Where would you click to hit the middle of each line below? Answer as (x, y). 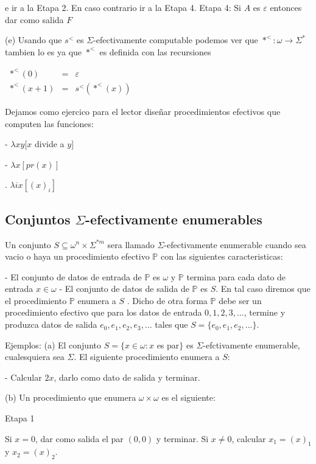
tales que (171, 324)
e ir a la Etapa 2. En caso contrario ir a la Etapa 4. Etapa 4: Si (123, 7)
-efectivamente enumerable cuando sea (235, 244)
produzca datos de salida (51, 324)
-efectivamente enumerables (174, 219)
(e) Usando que (33, 40)
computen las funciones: (49, 123)
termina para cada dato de (236, 276)
